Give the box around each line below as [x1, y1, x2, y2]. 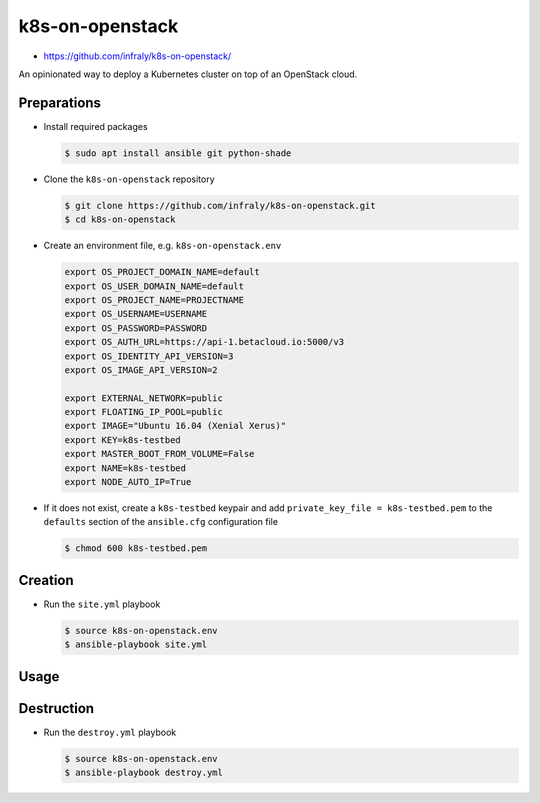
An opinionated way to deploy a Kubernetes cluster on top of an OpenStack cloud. [18, 68, 358, 80]
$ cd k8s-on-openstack [64, 214, 176, 225]
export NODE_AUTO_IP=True [64, 476, 192, 488]
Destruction [18, 700, 95, 717]
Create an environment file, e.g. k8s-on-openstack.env [43, 240, 282, 252]
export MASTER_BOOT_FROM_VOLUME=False [64, 448, 255, 460]
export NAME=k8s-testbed [64, 462, 187, 474]
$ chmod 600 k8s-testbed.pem [64, 543, 208, 554]
